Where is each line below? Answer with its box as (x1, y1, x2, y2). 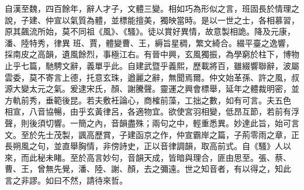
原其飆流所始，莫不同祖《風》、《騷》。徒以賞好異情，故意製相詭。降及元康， (5, 25, 295, 37)
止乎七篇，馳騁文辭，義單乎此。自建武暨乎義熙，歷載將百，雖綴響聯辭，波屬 (5, 59, 299, 71)
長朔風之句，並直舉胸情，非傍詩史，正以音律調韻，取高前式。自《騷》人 (5, 140, 283, 152)
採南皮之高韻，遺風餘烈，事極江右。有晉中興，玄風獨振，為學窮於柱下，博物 (5, 48, 299, 60)
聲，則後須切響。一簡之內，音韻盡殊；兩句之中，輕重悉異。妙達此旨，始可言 (5, 116, 299, 129)
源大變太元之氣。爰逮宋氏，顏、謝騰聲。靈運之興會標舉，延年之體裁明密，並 (5, 82, 299, 95)
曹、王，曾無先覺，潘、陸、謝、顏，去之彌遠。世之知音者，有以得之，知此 (5, 163, 291, 175)
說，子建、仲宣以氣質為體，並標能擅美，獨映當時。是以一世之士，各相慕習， (5, 13, 299, 26)
